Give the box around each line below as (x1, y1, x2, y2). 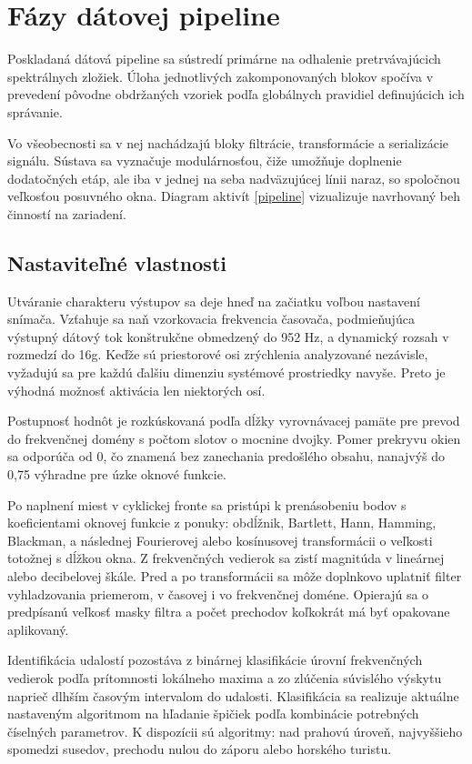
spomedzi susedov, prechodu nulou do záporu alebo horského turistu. (7, 739, 392, 759)
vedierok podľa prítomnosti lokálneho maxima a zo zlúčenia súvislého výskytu (7, 668, 442, 687)
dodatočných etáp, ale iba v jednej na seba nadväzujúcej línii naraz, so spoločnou (7, 168, 460, 187)
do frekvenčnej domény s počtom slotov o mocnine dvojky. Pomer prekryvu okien (7, 428, 461, 447)
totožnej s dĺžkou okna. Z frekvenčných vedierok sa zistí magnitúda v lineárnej (7, 548, 445, 568)
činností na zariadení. (7, 204, 126, 223)
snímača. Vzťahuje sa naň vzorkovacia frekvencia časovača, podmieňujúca (7, 309, 415, 328)
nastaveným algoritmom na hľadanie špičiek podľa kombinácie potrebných (7, 704, 419, 723)
